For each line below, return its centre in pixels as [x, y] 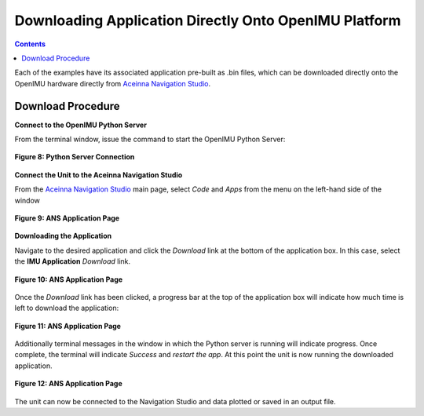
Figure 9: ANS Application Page [67, 218]
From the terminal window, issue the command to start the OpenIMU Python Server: [150, 139]
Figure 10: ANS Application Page [69, 279]
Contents [30, 44]
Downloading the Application [63, 236]
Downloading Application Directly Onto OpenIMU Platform [208, 20]
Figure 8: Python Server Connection [75, 157]
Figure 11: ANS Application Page [68, 326]
